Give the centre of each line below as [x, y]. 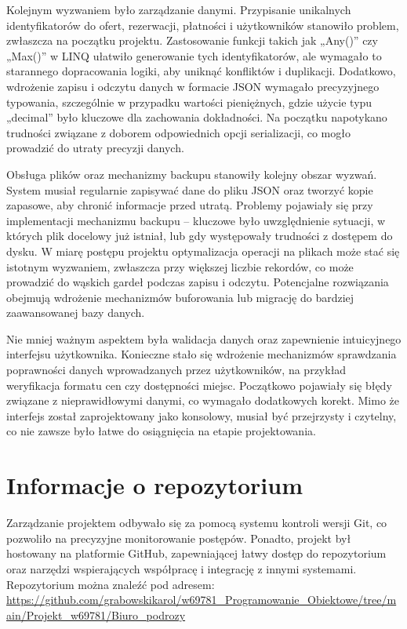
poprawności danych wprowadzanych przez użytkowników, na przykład [176, 370]
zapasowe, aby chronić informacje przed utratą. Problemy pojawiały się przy [190, 205]
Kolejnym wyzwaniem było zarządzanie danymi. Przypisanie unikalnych [179, 9]
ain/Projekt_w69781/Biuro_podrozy [96, 614]
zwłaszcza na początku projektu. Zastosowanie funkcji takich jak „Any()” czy [192, 40]
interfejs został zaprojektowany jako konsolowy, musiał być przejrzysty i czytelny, [202, 415]
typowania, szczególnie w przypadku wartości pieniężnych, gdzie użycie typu [189, 102]
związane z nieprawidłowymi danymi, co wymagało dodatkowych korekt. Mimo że [203, 400]
